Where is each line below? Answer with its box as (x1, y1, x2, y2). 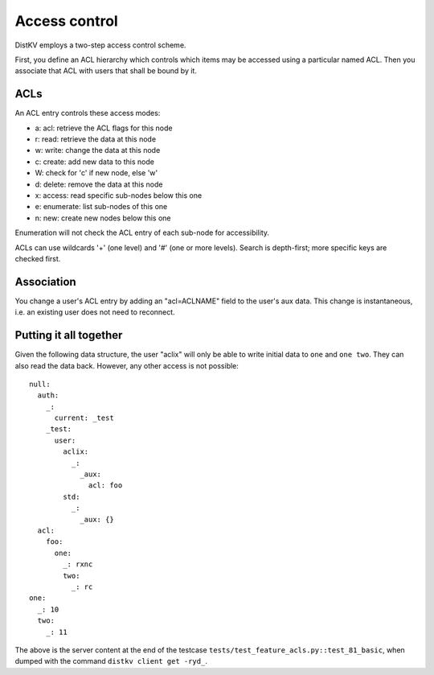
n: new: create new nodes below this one (35, 213, 171, 223)
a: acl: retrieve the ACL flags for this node (35, 123, 173, 133)
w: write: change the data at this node (35, 146, 161, 155)
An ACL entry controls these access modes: (14, 109, 161, 118)
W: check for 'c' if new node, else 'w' (35, 168, 158, 178)
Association (14, 274, 76, 289)
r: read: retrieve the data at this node (35, 134, 157, 144)
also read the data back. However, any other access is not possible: (14, 360, 239, 370)
